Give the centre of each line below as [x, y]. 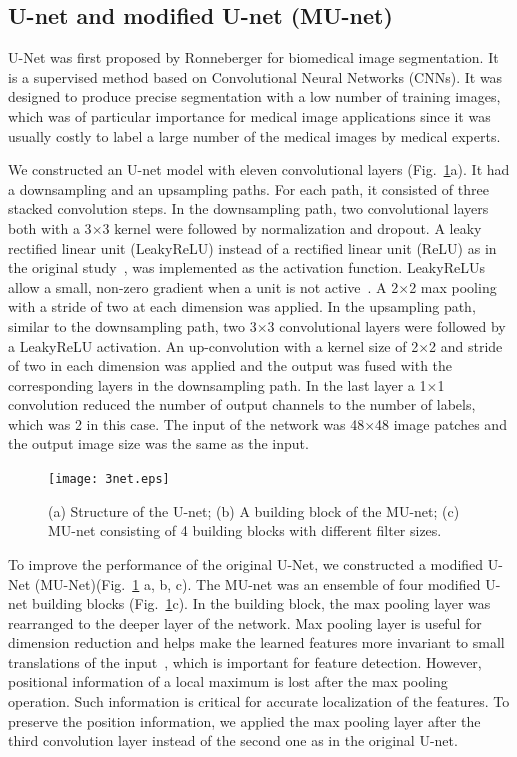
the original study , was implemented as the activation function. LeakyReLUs [246, 267]
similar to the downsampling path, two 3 [132, 325]
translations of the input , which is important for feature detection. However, [245, 661]
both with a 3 [50, 227]
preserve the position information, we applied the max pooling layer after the [244, 720]
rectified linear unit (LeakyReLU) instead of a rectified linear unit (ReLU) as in [252, 247]
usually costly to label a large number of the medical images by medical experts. [254, 135]
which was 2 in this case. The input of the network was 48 [186, 423]
